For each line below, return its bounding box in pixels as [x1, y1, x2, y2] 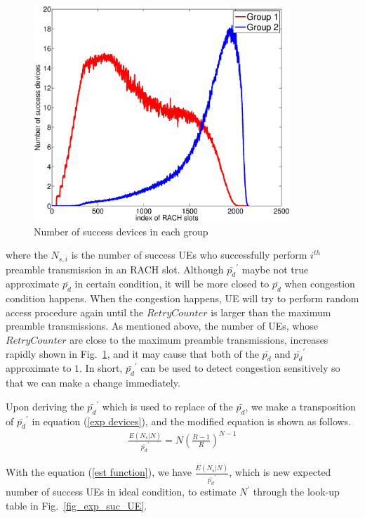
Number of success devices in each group [34, 224, 208, 238]
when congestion [284, 276, 355, 291]
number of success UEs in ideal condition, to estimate [6, 484, 237, 499]
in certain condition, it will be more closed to [74, 276, 270, 291]
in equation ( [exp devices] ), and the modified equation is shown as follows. [32, 413, 352, 428]
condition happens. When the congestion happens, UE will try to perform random [6, 291, 359, 306]
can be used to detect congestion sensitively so [140, 361, 340, 375]
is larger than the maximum [211, 304, 331, 319]
